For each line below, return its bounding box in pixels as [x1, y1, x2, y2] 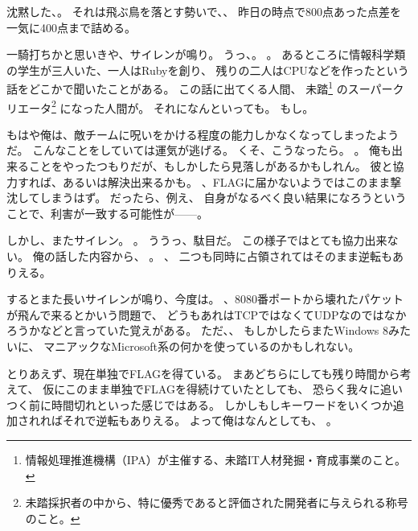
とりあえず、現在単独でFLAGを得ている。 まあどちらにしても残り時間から [6, 364, 400, 381]
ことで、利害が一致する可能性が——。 [6, 204, 209, 221]
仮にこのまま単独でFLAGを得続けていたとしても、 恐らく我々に [43, 381, 381, 397]
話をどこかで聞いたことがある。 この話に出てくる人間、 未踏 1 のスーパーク [6, 78, 404, 97]
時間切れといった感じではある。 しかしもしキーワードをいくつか [51, 396, 393, 413]
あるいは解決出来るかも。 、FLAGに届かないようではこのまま [62, 173, 391, 190]
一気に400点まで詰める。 [6, 19, 136, 35]
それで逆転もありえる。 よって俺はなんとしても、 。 [62, 412, 338, 429]
